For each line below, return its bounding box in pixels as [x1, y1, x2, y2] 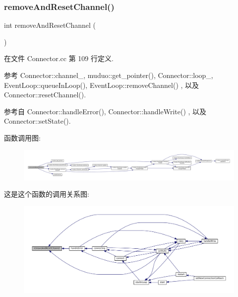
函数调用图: [4, 132, 41, 143]
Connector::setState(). [4, 116, 71, 126]
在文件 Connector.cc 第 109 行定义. [4, 53, 114, 64]
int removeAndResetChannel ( [4, 20, 96, 30]
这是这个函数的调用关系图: [4, 189, 89, 199]
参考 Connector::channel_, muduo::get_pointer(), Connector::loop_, [4, 70, 213, 80]
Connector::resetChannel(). [4, 89, 86, 100]
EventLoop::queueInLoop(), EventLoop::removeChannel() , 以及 [4, 79, 199, 90]
